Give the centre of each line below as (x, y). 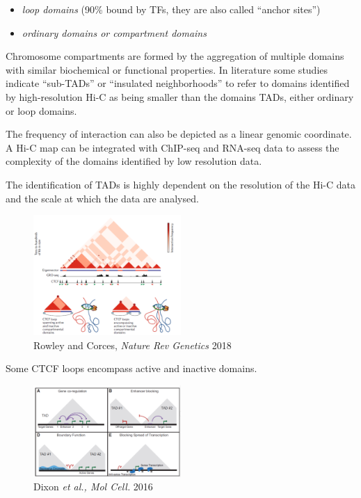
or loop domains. (41, 110)
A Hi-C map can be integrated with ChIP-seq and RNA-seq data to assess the (173, 147)
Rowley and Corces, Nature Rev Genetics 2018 (133, 345)
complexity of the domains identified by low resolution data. (134, 161)
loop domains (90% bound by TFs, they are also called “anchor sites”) (171, 9)
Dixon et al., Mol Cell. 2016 (93, 487)
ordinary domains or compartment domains (114, 32)
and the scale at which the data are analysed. (102, 198)
